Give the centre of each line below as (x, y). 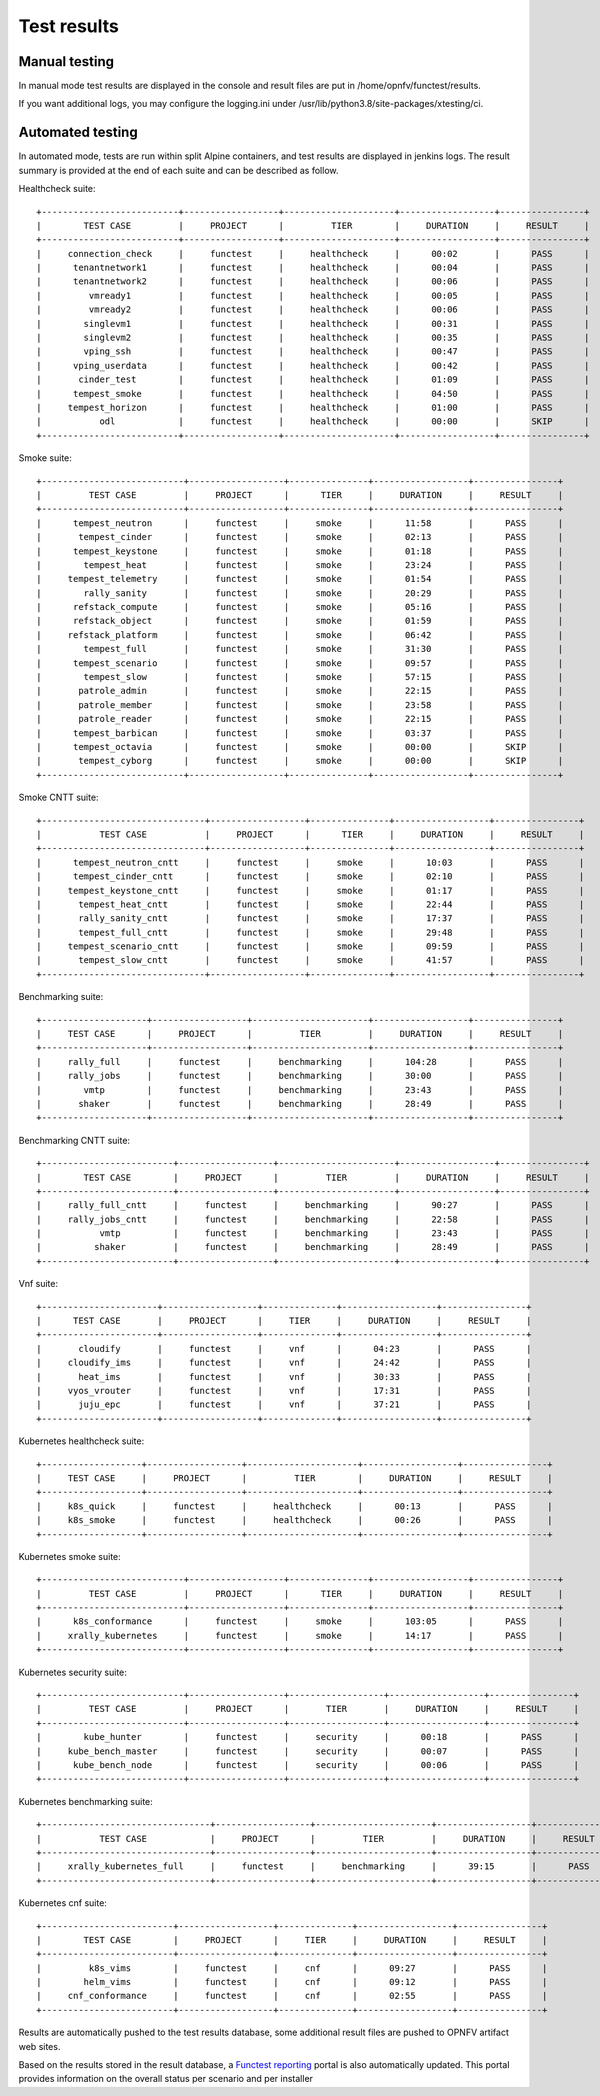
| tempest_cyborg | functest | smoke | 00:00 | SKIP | (300, 761)
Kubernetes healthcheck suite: (81, 1441)
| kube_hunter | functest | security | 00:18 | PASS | (308, 1737)
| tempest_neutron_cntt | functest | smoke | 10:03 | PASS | (310, 862)
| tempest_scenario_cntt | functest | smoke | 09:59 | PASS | (310, 946)
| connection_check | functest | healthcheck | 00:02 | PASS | (313, 253)
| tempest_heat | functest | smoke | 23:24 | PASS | (300, 564)
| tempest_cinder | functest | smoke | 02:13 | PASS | (300, 537)
